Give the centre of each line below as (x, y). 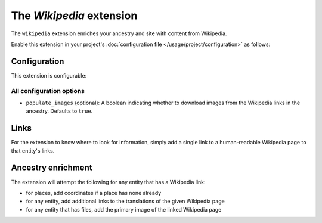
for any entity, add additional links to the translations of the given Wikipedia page (125, 201)
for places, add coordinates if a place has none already (94, 193)
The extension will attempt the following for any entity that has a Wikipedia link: (108, 182)
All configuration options (48, 91)
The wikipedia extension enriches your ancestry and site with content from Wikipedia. (119, 33)
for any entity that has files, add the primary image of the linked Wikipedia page (124, 209)
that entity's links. (33, 151)
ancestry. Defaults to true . (59, 111)
